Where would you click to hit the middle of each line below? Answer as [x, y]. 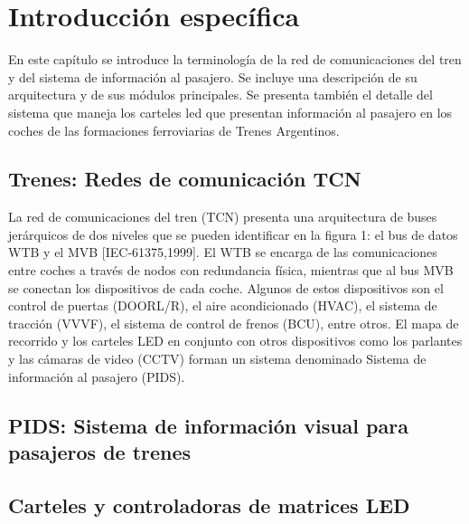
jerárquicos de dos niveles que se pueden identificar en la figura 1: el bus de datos [233, 234]
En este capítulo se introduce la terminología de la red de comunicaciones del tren [235, 59]
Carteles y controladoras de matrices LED [209, 505]
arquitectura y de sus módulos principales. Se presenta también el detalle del [220, 95]
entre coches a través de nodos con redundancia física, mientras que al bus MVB [231, 270]
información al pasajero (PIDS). [97, 376]
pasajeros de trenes [100, 452]
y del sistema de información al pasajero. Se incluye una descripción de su [213, 76]
